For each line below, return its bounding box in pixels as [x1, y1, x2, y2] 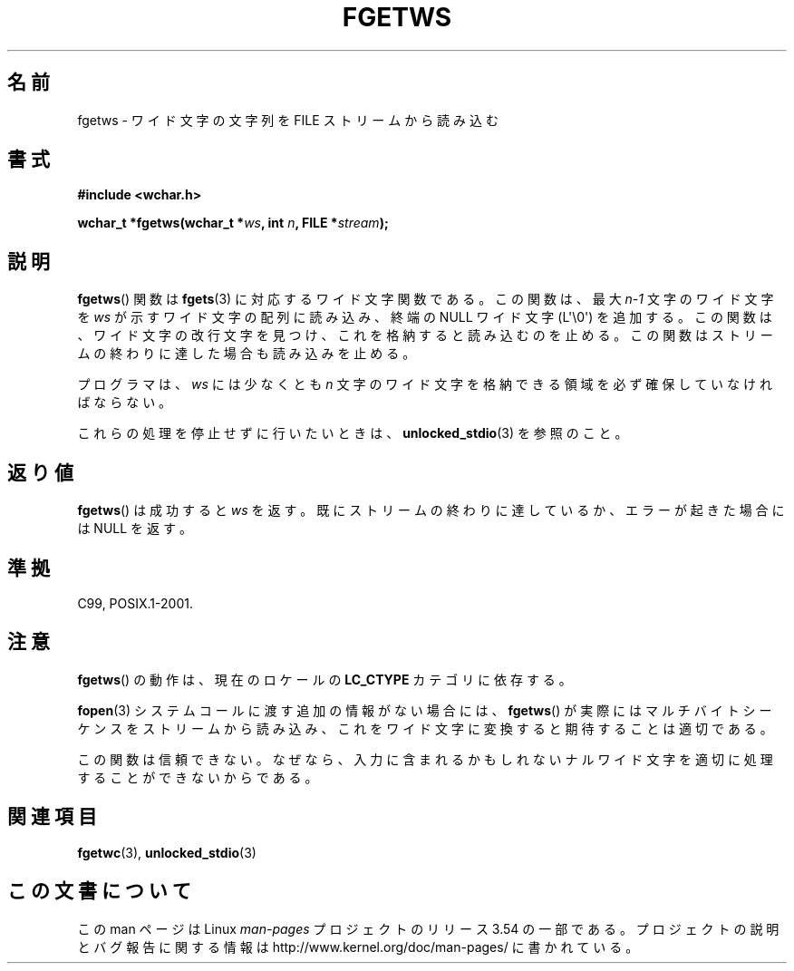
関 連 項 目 [7, 805, 97, 829]
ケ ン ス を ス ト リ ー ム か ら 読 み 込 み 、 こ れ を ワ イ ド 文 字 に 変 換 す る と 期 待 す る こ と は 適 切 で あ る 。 [77, 720, 773, 736]
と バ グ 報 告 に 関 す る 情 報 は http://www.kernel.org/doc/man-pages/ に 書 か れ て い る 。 [77, 938, 639, 955]
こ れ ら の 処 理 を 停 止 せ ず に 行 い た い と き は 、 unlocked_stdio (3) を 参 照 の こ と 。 [77, 425, 628, 442]
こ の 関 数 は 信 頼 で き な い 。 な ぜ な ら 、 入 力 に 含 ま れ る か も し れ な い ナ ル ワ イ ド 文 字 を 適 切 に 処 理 [77, 751, 773, 767]
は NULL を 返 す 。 [77, 520, 192, 537]
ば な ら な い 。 [77, 394, 172, 411]
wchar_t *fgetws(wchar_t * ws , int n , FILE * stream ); [77, 215, 389, 231]
